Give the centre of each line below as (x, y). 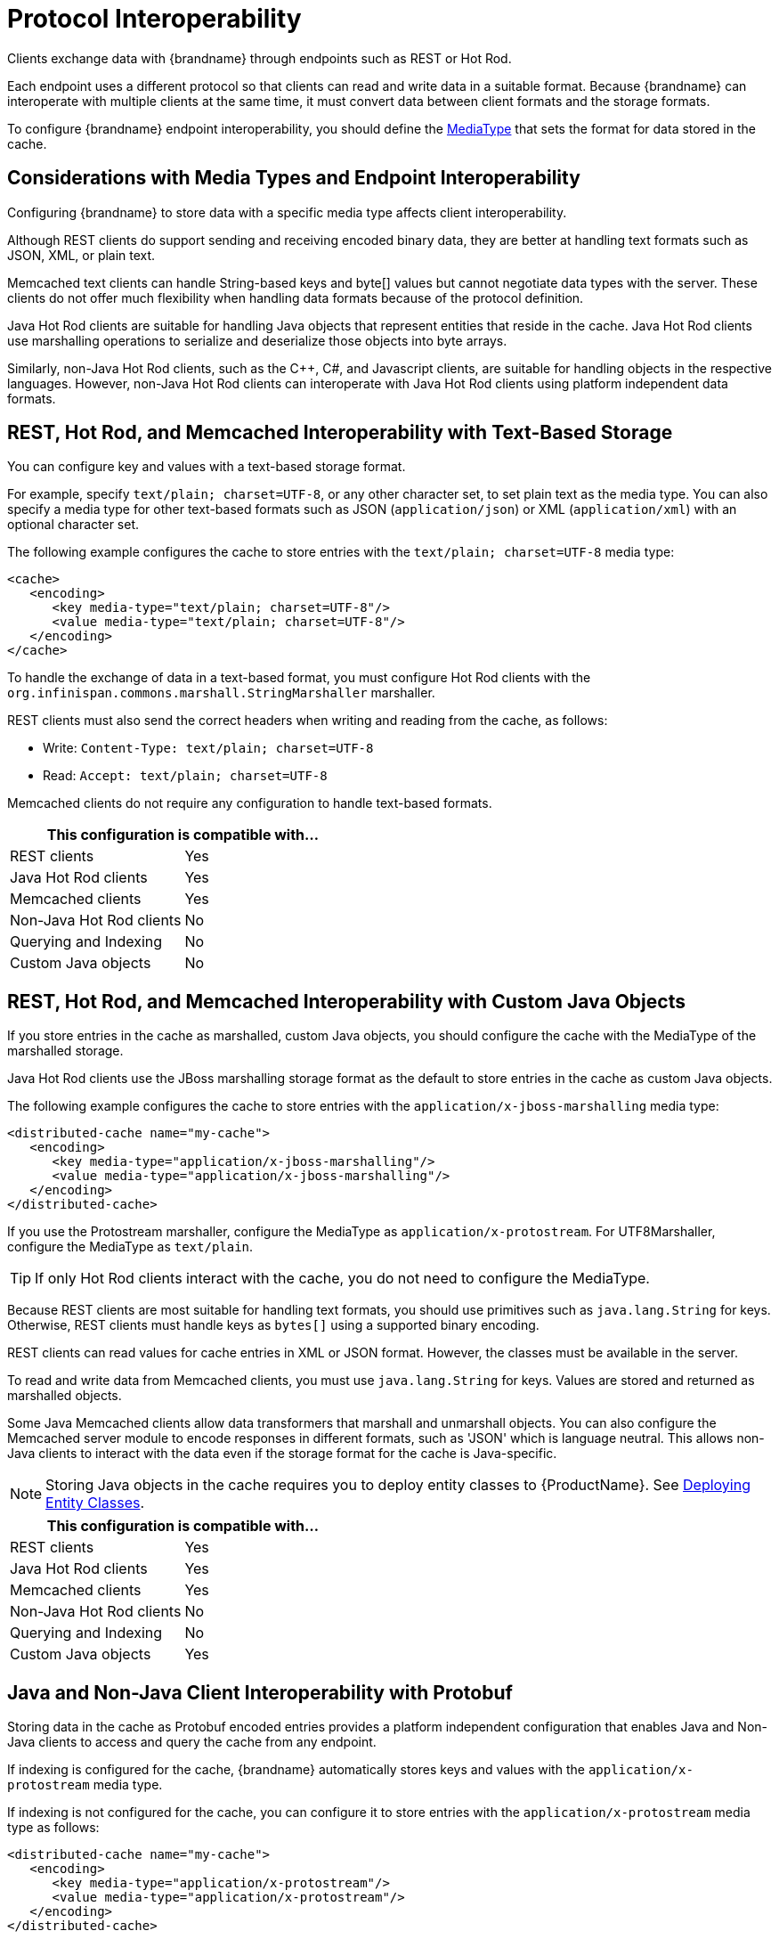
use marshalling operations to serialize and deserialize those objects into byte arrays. (257, 340)
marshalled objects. (65, 1396)
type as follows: (53, 1828)
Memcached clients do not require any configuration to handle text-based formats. (250, 803)
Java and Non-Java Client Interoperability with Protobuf (260, 1692)
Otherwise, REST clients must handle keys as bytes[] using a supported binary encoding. (273, 1325)
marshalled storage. (65, 1051)
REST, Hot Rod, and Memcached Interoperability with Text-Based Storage (340, 433)
